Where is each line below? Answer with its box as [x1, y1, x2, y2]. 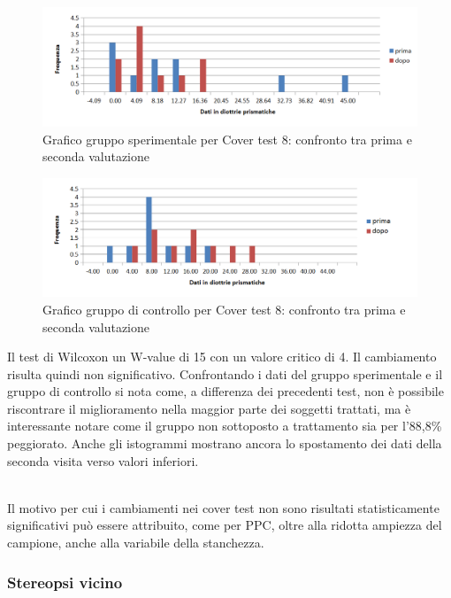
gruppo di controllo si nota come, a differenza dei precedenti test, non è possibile [7, 382, 444, 400]
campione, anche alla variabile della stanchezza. [7, 533, 264, 552]
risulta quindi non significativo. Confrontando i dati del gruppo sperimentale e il [7, 364, 443, 383]
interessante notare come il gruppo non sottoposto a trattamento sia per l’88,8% [7, 416, 442, 435]
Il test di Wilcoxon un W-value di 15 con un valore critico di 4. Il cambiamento [7, 347, 437, 366]
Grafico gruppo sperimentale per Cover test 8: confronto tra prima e [42, 129, 412, 148]
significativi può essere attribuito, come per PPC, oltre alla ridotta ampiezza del [7, 516, 442, 534]
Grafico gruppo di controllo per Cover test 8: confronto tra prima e [42, 299, 406, 318]
